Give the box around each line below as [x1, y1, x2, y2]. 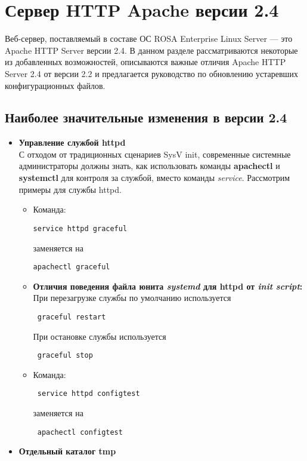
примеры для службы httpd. [18, 183, 122, 195]
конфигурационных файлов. [5, 79, 106, 91]
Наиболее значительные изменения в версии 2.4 [5, 108, 287, 127]
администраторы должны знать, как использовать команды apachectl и [18, 159, 280, 172]
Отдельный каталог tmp [18, 445, 116, 457]
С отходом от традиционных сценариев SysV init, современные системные [18, 147, 291, 160]
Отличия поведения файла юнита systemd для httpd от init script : [33, 279, 303, 292]
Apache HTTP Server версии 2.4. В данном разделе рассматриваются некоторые [5, 44, 298, 56]
